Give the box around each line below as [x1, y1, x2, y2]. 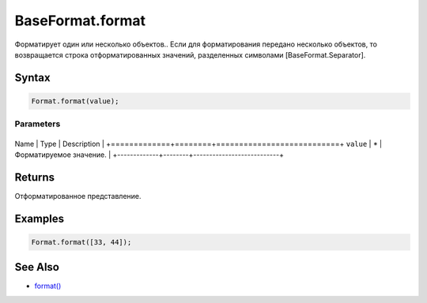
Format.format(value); [31, 96, 119, 106]
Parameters [14, 118, 61, 129]
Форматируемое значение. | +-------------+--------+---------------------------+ [14, 150, 285, 159]
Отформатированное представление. [14, 191, 142, 200]
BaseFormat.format [14, 12, 146, 29]
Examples [14, 211, 65, 225]
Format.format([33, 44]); [31, 238, 132, 246]
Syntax [14, 71, 51, 84]
